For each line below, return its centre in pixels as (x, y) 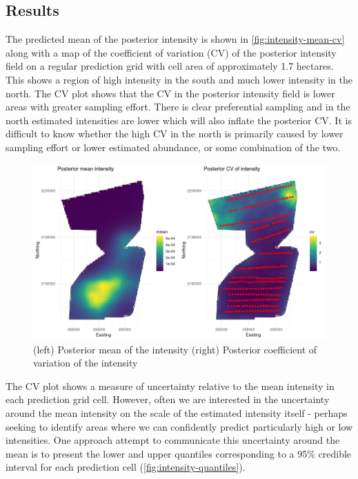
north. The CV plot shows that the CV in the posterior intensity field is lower (170, 93)
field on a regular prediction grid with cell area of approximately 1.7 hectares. (170, 66)
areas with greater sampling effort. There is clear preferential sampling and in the (178, 107)
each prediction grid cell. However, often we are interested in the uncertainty (168, 399)
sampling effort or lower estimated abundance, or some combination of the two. (173, 147)
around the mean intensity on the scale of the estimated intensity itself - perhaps (177, 412)
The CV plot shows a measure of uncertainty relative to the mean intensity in (170, 385)
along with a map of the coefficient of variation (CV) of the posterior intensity (171, 52)
